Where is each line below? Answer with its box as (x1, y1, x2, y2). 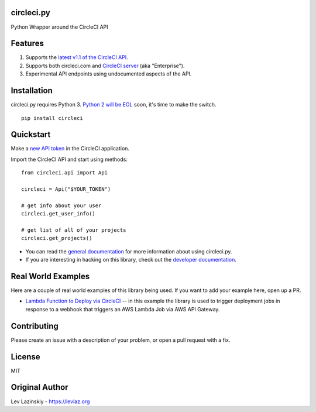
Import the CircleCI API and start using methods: (11, 156, 128, 163)
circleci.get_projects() (21, 235, 92, 242)
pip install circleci (21, 115, 83, 121)
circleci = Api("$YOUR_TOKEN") (21, 186, 111, 193)
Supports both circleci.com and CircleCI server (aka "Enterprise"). (25, 62, 185, 69)
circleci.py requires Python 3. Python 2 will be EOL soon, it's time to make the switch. (11, 101, 217, 108)
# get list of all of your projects (21, 226, 126, 234)
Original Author (11, 382, 68, 392)
